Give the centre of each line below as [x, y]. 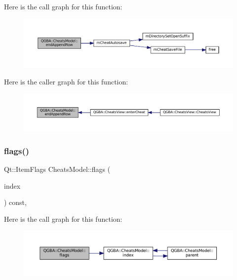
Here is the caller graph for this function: [66, 81]
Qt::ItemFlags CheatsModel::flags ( [57, 169]
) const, [15, 202]
